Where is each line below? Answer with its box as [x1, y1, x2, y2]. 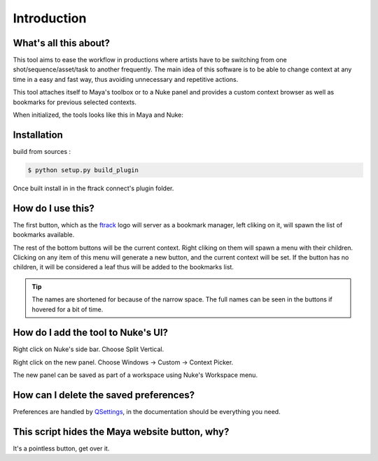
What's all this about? [13, 37, 111, 49]
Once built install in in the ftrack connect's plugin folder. [13, 184, 174, 192]
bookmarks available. [13, 231, 75, 239]
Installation [13, 129, 63, 141]
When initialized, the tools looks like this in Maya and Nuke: [13, 111, 183, 119]
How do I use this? [13, 202, 94, 214]
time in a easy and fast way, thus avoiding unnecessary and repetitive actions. [13, 75, 239, 83]
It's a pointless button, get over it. [13, 444, 110, 453]
